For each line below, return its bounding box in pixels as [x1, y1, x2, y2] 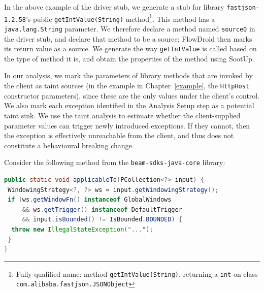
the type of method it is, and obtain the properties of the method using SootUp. [4, 53, 254, 63]
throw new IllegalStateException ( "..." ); [11, 225, 153, 233]
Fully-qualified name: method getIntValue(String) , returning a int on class [16, 268, 258, 279]
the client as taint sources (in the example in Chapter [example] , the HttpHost [4, 80, 250, 91]
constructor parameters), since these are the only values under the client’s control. [4, 90, 260, 101]
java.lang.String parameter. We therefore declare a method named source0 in [4, 23, 255, 34]
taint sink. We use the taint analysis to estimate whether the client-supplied [4, 110, 241, 120]
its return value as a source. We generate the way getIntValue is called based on [4, 43, 257, 54]
